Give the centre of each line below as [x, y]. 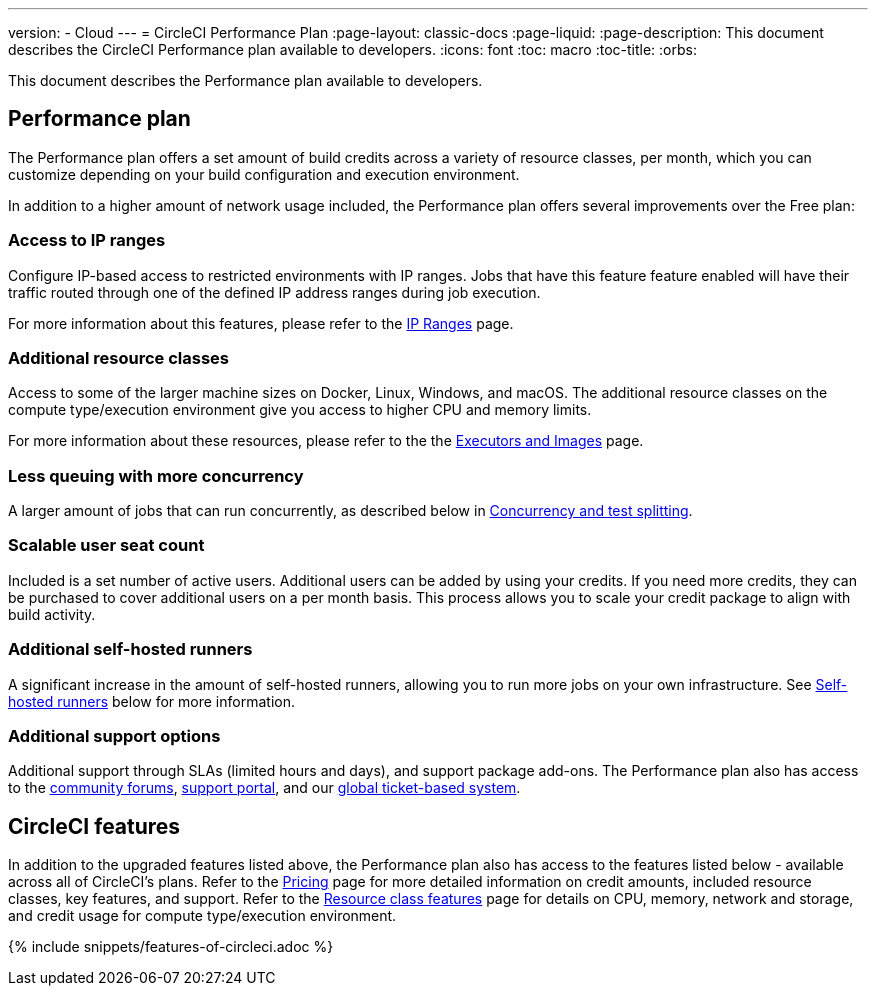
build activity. [52, 614]
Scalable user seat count [106, 545]
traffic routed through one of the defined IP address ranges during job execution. [274, 292]
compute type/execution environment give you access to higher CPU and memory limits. [300, 410]
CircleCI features [94, 826]
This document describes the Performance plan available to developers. [245, 80]
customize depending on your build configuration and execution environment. [264, 174]
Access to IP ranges [87, 240]
